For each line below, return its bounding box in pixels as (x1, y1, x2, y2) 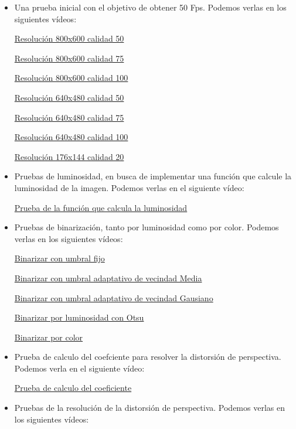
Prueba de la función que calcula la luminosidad (14, 201, 188, 213)
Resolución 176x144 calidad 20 (14, 150, 124, 162)
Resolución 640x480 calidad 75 (14, 111, 124, 123)
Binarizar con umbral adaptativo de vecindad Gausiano (14, 291, 213, 304)
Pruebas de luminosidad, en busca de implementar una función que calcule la (14, 170, 292, 182)
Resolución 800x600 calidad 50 (14, 32, 124, 45)
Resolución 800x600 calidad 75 (14, 52, 124, 64)
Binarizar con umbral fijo (14, 252, 105, 264)
